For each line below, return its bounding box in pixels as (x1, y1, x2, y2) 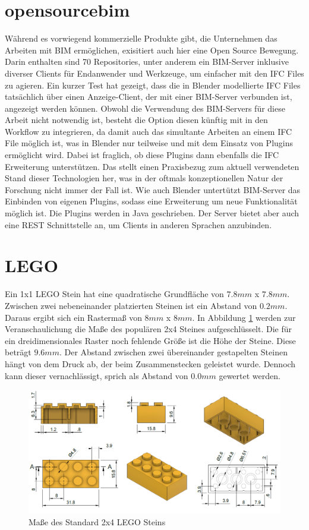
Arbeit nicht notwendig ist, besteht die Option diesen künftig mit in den (5, 113, 268, 126)
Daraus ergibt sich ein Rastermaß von (5, 311, 142, 323)
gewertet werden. (219, 369, 280, 381)
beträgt (5, 346, 31, 358)
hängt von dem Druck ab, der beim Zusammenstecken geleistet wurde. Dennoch (5, 357, 296, 370)
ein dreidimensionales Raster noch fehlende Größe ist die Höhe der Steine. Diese (5, 334, 296, 346)
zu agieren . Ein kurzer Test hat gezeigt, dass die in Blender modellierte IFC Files (5, 78, 301, 91)
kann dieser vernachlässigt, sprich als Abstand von (5, 369, 188, 381)
